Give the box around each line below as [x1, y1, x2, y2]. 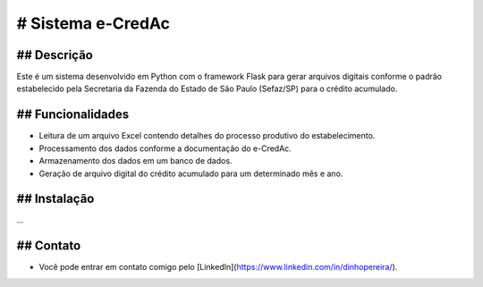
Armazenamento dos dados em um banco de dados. [38, 156, 233, 166]
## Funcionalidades [16, 107, 130, 122]
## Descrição [16, 47, 93, 63]
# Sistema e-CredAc [16, 13, 170, 33]
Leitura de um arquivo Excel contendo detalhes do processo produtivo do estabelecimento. [38, 131, 376, 141]
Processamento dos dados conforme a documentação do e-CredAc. [38, 143, 292, 154]
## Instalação [16, 191, 95, 207]
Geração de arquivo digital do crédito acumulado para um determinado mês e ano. [38, 168, 343, 179]
